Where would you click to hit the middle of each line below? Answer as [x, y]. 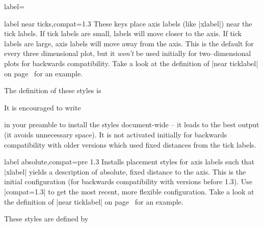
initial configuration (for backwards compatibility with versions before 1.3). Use [128, 181]
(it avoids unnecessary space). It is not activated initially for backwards [116, 134]
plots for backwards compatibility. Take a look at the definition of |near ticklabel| [131, 63]
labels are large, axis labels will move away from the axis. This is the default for [129, 43]
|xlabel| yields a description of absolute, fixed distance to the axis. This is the [125, 171]
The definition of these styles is [53, 90]
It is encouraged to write [43, 107]
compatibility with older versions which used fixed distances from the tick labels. [130, 144]
